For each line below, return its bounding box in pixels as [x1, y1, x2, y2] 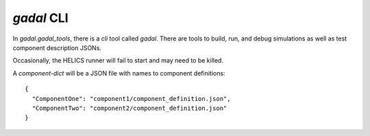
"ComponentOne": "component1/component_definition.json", [32, 95, 231, 102]
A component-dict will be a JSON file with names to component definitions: [12, 69, 225, 77]
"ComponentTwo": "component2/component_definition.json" [32, 104, 227, 112]
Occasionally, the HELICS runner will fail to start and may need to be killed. [12, 56, 224, 65]
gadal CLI [12, 10, 69, 25]
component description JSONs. [12, 43, 102, 52]
